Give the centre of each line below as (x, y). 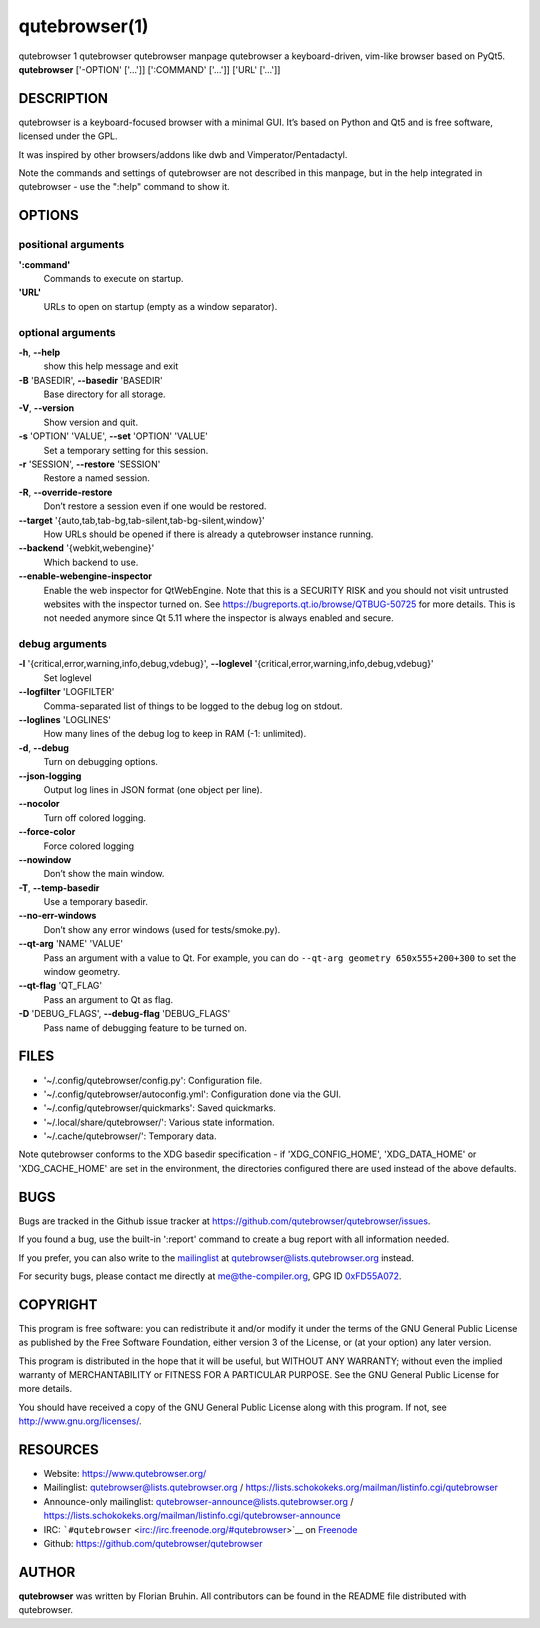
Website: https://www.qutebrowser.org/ (125, 1474)
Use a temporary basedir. (96, 902)
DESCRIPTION (63, 98)
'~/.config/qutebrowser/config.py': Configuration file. (153, 1080)
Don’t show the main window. (104, 874)
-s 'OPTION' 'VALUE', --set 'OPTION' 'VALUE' (113, 436)
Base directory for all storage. (104, 394)
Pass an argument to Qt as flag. (108, 999)
